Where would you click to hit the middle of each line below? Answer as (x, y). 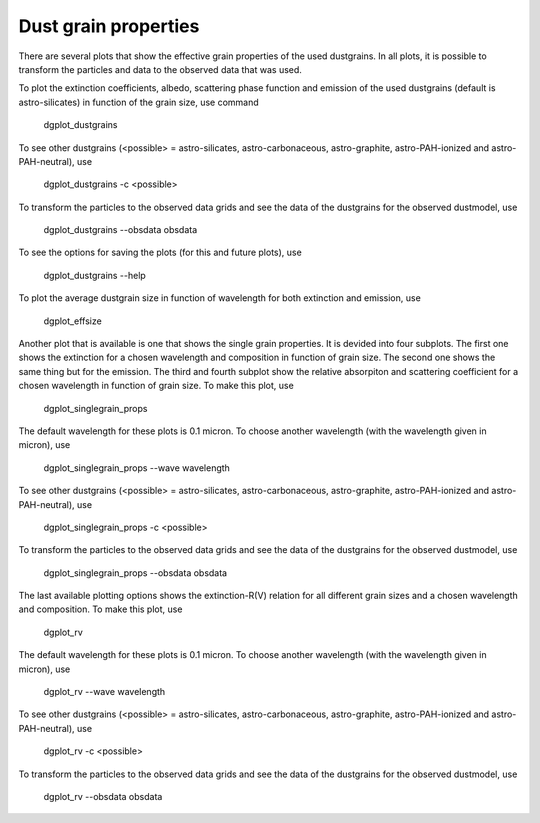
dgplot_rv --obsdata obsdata (103, 796)
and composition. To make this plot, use (100, 609)
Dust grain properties (109, 26)
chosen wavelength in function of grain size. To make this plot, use (156, 386)
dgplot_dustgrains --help (95, 275)
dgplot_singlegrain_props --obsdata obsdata (135, 572)
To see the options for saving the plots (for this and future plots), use (160, 252)
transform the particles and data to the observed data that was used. (160, 69)
